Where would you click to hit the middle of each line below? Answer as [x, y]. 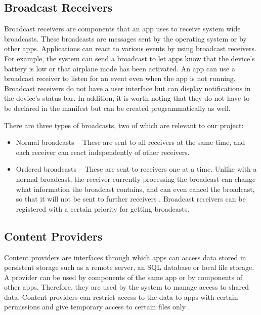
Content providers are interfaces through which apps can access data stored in [125, 257]
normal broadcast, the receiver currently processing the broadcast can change [136, 179]
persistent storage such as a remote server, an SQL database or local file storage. [129, 267]
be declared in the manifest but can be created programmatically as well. [117, 108]
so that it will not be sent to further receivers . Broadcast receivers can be [131, 199]
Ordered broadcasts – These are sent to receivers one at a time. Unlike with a [136, 169]
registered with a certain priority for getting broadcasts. [103, 208]
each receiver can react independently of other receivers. [103, 152]
